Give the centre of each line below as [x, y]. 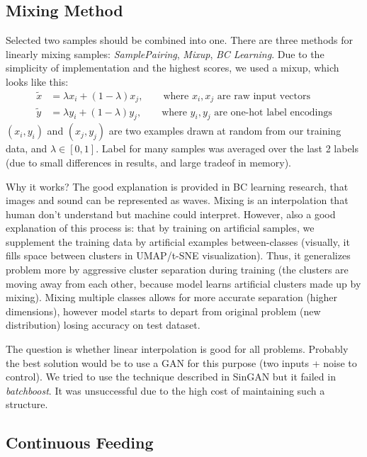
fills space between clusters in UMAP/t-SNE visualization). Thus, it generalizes [178, 255]
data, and [27, 148]
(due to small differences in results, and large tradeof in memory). [148, 162]
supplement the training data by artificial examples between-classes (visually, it [178, 241]
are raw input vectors [264, 96]
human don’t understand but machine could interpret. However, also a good [171, 214]
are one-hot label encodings [273, 112]
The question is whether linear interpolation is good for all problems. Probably [177, 349]
